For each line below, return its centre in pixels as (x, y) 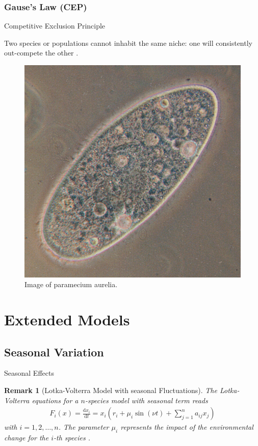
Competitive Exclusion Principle (55, 26)
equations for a (55, 400)
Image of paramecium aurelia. (71, 284)
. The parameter (84, 427)
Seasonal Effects (29, 373)
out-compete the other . (41, 53)
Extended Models (67, 319)
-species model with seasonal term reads (146, 400)
